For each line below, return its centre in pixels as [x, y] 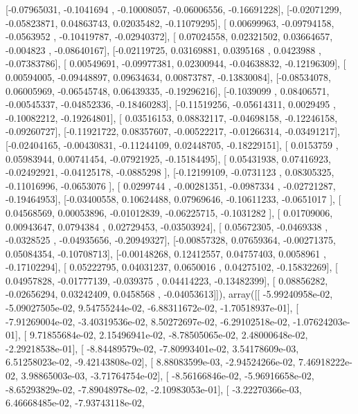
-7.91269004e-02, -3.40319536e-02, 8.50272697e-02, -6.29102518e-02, [148, 321]
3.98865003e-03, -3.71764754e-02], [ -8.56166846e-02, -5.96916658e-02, [168, 376]
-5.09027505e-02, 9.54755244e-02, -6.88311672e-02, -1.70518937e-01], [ [152, 308]
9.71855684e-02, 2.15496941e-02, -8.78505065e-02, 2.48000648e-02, [169, 335]
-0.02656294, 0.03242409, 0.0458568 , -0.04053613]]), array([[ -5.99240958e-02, [169, 294]
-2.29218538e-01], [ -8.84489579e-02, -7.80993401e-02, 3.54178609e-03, [152, 348]
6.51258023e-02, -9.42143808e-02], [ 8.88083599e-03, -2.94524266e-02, [151, 362]
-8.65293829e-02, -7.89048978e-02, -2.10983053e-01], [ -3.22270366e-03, [154, 389]
